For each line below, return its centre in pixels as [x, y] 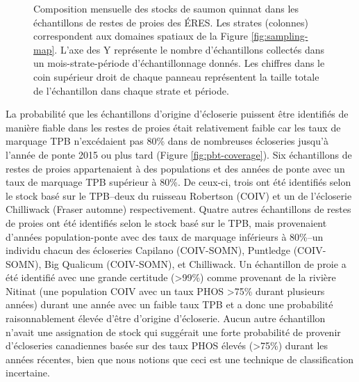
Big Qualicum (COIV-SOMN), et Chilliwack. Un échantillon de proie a [195, 263]
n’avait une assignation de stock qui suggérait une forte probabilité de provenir [173, 332]
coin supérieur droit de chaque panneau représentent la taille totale [176, 76]
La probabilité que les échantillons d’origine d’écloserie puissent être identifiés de [177, 114]
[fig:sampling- [279, 36]
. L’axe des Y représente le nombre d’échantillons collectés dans [190, 49]
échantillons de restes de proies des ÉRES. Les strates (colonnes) [171, 22]
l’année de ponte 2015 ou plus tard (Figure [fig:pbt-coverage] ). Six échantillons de [179, 154]
